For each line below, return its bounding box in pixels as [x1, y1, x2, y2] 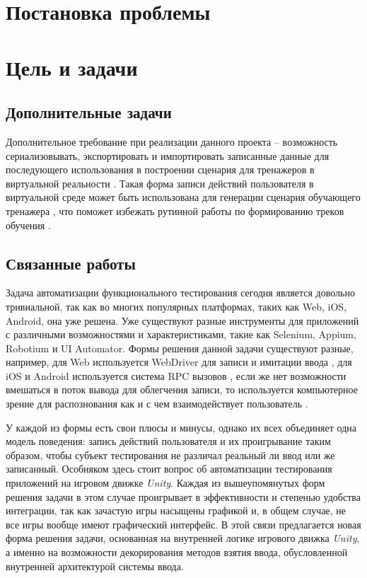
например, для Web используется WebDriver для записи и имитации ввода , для [6, 354, 352, 369]
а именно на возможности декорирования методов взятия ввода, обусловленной [6, 545, 348, 559]
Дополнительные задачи [6, 101, 172, 123]
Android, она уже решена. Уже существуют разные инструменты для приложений [6, 313, 359, 328]
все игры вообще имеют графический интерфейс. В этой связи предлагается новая [6, 516, 361, 531]
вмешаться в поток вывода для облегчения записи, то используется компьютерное [6, 382, 358, 397]
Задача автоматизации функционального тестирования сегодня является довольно [6, 285, 355, 300]
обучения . [6, 217, 51, 232]
